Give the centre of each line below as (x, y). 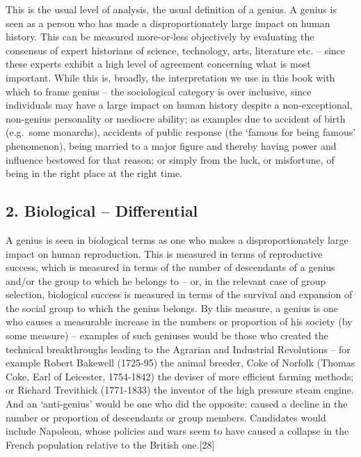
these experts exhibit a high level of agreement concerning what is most (158, 64)
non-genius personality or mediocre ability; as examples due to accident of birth (176, 118)
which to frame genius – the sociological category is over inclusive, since (159, 91)
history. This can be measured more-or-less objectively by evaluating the (160, 37)
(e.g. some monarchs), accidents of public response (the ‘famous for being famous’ (181, 132)
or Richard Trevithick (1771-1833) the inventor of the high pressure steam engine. (180, 390)
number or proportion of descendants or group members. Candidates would (166, 417)
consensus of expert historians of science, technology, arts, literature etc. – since (176, 50)
